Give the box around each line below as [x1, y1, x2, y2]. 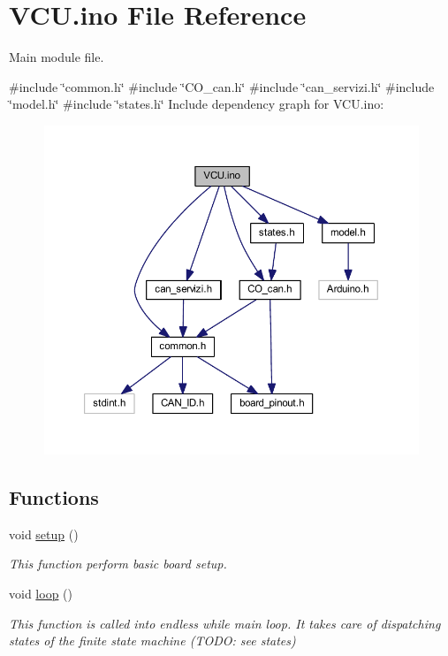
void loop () [9, 584, 72, 603]
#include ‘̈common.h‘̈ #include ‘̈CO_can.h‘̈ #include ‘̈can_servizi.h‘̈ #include [9, 77, 435, 95]
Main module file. [9, 48, 104, 66]
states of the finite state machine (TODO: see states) [9, 631, 296, 650]
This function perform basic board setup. [9, 554, 227, 573]
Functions [9, 484, 99, 511]
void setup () [9, 524, 79, 543]
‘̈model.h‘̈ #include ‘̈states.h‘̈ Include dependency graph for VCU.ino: [9, 95, 384, 113]
